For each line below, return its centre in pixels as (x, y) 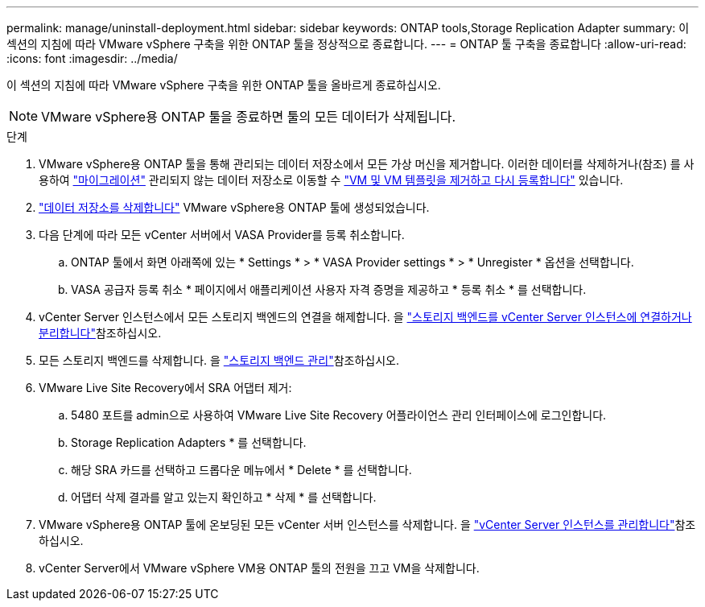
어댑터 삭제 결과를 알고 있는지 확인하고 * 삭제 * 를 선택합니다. (224, 497)
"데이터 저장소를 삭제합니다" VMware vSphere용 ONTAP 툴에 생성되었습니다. (234, 207)
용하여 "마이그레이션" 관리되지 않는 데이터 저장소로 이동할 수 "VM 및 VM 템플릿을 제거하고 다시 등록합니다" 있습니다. (331, 180)
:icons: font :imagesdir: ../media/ (92, 58)
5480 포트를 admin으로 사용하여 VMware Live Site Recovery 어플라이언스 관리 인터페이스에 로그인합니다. (339, 415)
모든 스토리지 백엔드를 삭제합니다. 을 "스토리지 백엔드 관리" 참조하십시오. (219, 360)
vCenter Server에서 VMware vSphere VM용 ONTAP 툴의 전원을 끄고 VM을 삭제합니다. (259, 568)
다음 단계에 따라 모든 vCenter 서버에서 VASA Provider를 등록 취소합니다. (222, 235)
